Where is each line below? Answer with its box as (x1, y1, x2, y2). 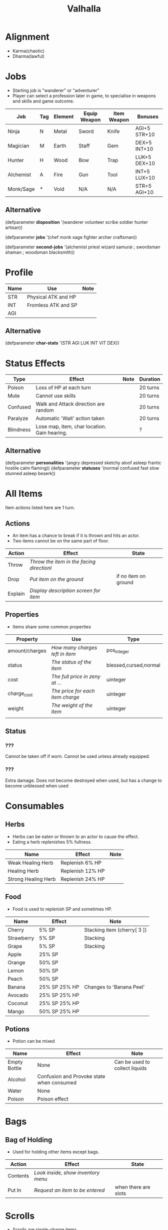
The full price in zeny (51, 673, 101, 680)
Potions (5, 1025, 30, 1033)
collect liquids (114, 1065, 147, 1072)
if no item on (116, 573, 146, 580)
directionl (29, 564, 52, 571)
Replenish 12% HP (60, 867, 105, 874)
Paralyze (7, 415, 28, 422)
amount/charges (7, 647, 46, 654)
